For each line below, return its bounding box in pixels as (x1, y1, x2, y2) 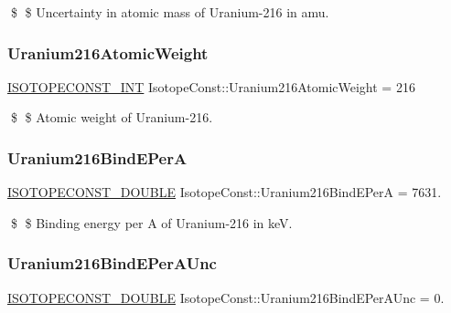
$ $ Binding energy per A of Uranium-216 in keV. (10, 213, 293, 232)
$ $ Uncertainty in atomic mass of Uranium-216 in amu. (10, 3, 329, 21)
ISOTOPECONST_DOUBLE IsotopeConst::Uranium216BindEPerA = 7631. (7, 183, 442, 202)
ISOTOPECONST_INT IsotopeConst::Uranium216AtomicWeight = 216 (7, 77, 415, 96)
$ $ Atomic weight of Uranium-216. (10, 108, 213, 127)
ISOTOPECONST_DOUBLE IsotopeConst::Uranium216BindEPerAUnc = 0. (7, 287, 445, 307)
